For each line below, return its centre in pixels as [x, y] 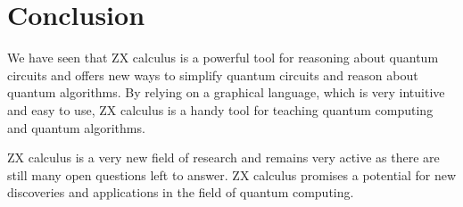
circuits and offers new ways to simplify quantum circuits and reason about [213, 75]
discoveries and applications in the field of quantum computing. [181, 192]
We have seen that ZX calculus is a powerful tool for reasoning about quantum [223, 58]
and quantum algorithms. [76, 127]
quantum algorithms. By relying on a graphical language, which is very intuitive [226, 92]
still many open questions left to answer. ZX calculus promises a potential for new [232, 174]
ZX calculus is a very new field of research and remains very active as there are [223, 157]
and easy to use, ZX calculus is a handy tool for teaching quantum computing [220, 109]
